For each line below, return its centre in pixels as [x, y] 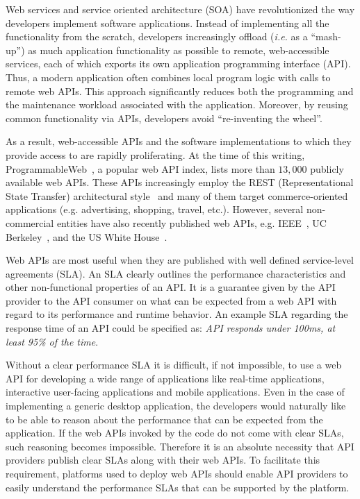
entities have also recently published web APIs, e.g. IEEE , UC [191, 222]
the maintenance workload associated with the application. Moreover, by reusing [177, 104]
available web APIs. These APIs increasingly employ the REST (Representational [180, 182]
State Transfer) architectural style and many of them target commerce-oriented [177, 195]
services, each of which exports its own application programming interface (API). [178, 64]
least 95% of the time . [52, 341]
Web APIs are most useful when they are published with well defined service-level [180, 260]
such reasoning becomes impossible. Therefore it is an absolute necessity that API [180, 446]
